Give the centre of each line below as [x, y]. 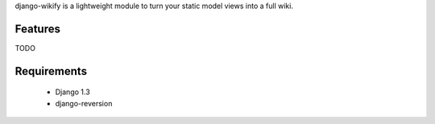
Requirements [51, 71]
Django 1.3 [72, 92]
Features [37, 29]
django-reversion [84, 103]
